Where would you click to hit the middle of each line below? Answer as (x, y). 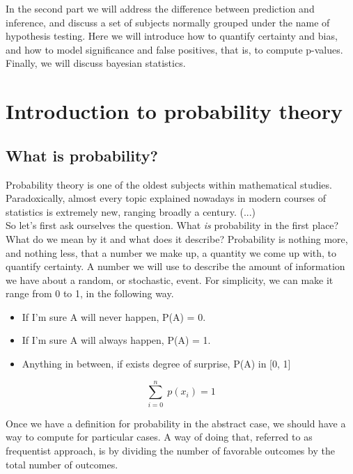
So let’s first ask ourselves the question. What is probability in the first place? (172, 225)
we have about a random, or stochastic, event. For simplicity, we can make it (170, 279)
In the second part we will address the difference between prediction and (160, 8)
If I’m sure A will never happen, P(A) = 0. (114, 316)
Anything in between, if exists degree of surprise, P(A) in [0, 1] (156, 364)
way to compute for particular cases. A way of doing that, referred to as (159, 437)
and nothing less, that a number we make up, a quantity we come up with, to (171, 252)
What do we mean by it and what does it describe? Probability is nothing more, (177, 238)
